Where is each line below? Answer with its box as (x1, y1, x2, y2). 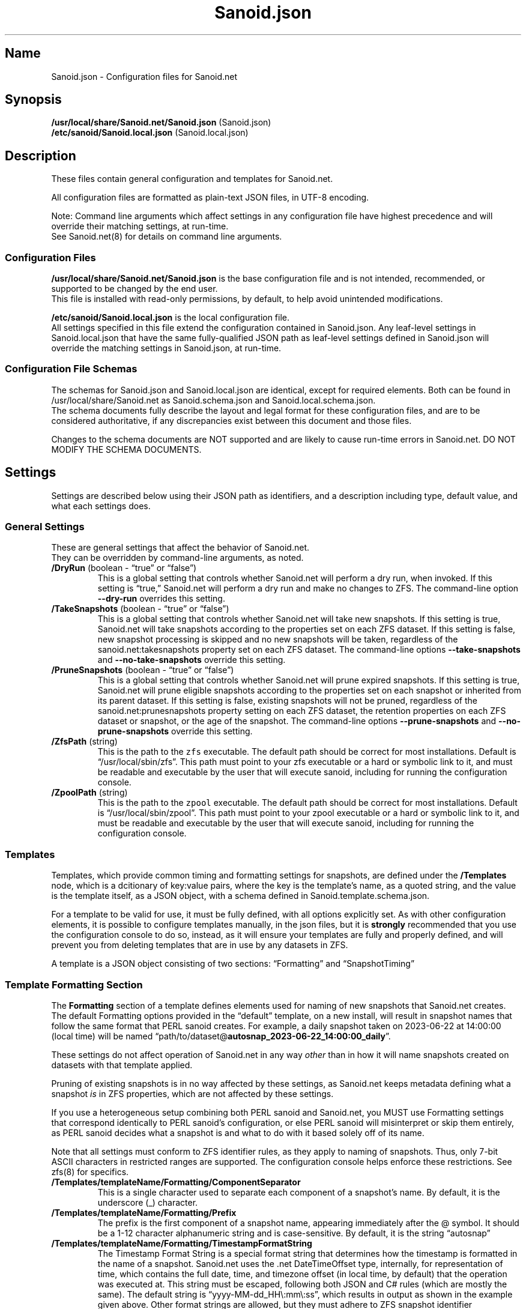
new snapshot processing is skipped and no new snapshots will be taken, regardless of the (97, 634, 458, 645)
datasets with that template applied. (51, 1059, 193, 1070)
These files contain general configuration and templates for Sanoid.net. (51, 174, 333, 184)
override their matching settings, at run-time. (51, 221, 229, 232)
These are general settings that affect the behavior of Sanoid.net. (51, 542, 310, 553)
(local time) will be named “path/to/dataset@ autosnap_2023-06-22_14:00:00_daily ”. (51, 1030, 391, 1041)
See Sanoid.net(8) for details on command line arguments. (51, 231, 282, 242)
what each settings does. (51, 500, 151, 511)
